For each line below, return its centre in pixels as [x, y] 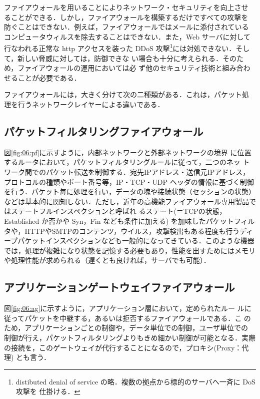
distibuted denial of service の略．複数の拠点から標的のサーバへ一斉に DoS [135, 381]
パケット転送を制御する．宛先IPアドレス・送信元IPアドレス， [148, 171]
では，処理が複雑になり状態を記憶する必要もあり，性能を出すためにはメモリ [130, 250]
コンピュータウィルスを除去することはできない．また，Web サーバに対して [127, 36]
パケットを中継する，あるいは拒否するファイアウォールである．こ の [138, 318]
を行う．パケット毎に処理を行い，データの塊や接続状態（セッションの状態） [130, 191]
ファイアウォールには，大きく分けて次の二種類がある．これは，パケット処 [126, 94]
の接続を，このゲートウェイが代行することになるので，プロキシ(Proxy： [123, 347]
